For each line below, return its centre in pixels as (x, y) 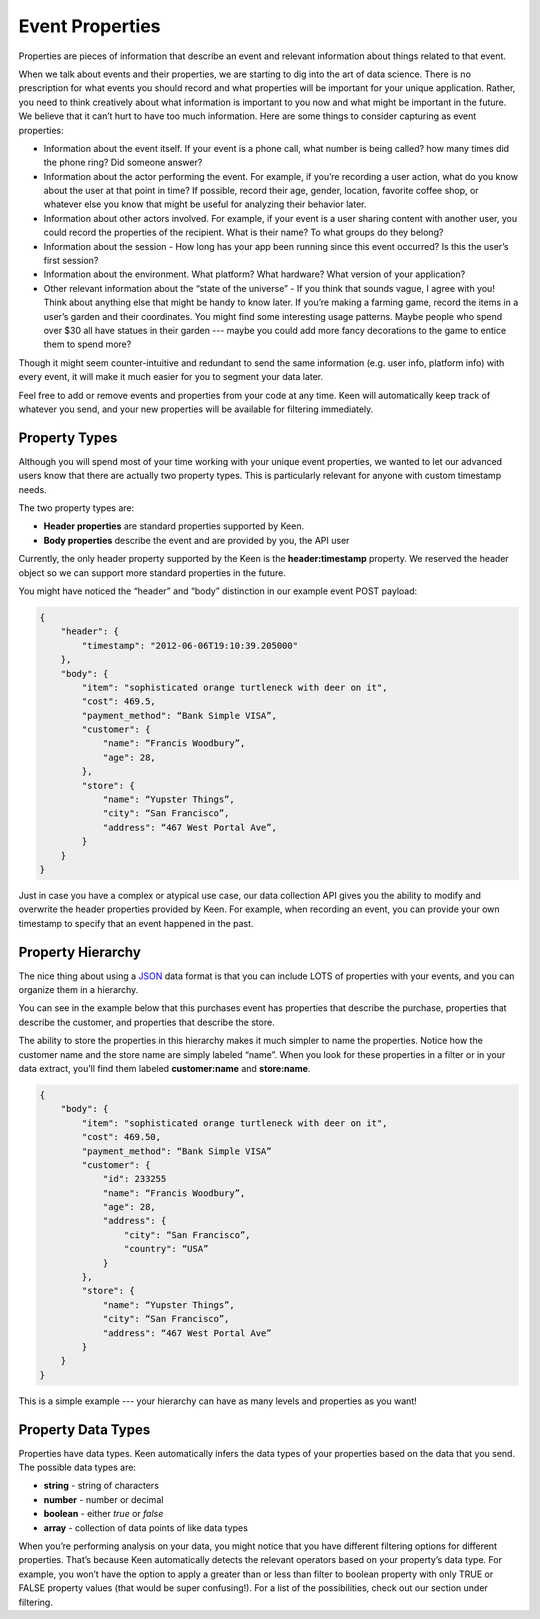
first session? (71, 261)
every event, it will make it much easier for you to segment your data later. (171, 377)
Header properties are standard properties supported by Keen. (174, 526)
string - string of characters (101, 1486)
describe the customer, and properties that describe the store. (146, 1022)
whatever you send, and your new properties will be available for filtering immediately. (196, 409)
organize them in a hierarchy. (78, 990)
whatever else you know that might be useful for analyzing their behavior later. (205, 204)
